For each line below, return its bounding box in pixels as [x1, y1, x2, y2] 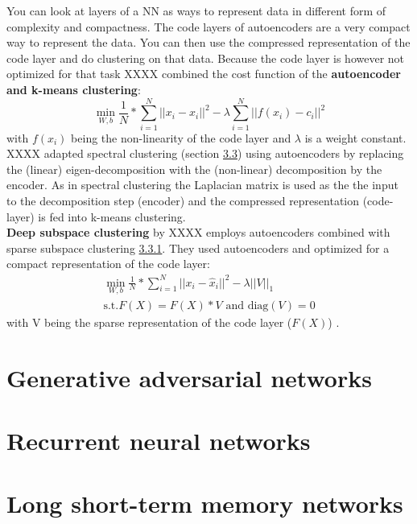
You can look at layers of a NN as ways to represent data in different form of [6, 2, 386, 19]
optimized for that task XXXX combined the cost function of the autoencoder [6, 65, 401, 82]
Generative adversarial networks [6, 361, 372, 394]
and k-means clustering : [6, 80, 141, 97]
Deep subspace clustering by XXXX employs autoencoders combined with [6, 224, 390, 241]
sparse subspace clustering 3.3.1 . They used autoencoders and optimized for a [6, 239, 390, 256]
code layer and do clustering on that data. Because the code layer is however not [6, 49, 405, 66]
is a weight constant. [304, 129, 407, 146]
